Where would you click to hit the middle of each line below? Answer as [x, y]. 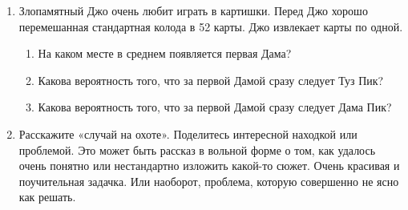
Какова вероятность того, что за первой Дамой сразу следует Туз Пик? [211, 80]
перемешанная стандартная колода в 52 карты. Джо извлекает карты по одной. [211, 26]
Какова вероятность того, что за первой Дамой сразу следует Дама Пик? [215, 107]
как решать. [47, 197]
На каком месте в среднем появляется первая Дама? [165, 53]
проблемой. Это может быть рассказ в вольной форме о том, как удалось [197, 149]
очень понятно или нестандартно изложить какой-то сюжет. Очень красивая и [209, 166]
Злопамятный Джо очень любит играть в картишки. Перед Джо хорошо [193, 10]
